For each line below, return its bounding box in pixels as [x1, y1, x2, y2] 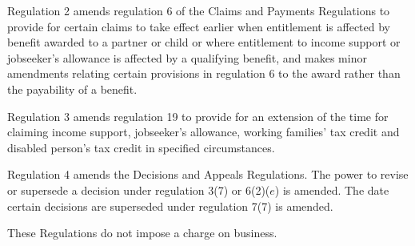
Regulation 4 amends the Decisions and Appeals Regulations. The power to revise [7, 166, 409, 183]
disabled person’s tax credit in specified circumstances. [7, 139, 275, 155]
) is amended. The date [274, 181, 389, 198]
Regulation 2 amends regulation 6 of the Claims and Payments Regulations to [7, 2, 390, 18]
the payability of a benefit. [7, 80, 138, 97]
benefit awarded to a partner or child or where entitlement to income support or [7, 34, 401, 50]
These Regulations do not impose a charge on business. [7, 224, 277, 241]
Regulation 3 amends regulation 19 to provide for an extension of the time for [7, 107, 389, 124]
